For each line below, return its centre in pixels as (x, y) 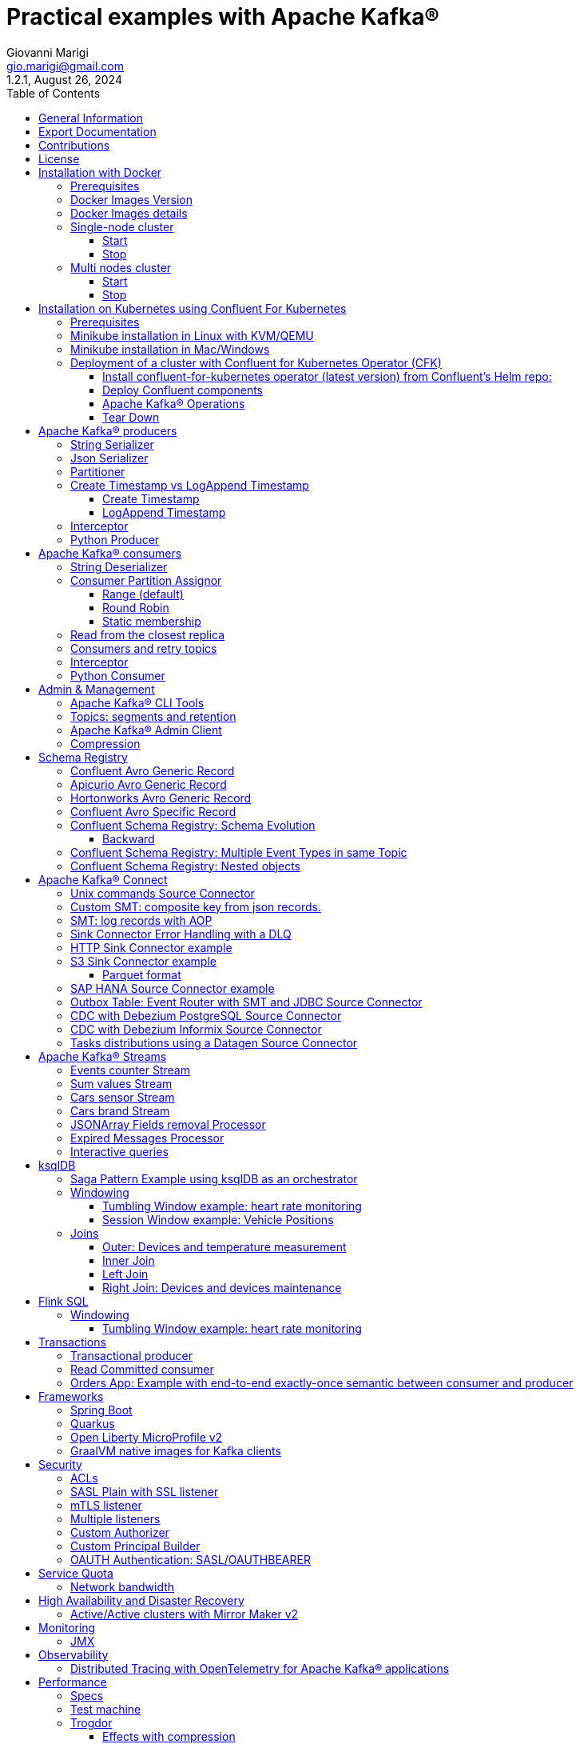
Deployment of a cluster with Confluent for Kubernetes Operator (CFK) (256, 362)
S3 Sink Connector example (143, 961)
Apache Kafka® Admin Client (146, 730)
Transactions (72, 1342)
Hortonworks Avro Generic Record (161, 798)
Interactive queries (119, 1151)
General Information (91, 118)
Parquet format (142, 974)
